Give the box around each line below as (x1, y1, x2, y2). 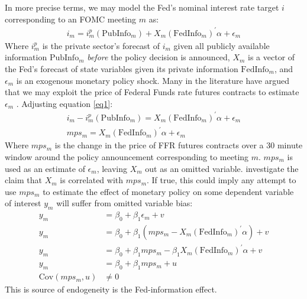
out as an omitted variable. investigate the (145, 162, 299, 174)
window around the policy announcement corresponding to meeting (5, 150, 249, 162)
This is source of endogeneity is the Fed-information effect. (5, 283, 217, 295)
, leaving (96, 162, 128, 174)
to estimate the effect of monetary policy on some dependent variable (43, 185, 294, 197)
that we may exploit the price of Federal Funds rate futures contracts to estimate (5, 86, 299, 98)
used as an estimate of (5, 162, 85, 174)
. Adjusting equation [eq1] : (16, 97, 113, 109)
